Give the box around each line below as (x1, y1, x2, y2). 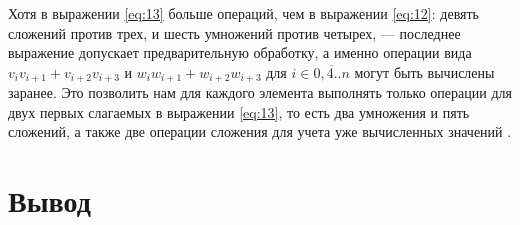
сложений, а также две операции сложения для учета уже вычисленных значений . (8, 121, 512, 142)
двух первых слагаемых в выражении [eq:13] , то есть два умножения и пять (8, 101, 470, 122)
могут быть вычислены (354, 61, 495, 82)
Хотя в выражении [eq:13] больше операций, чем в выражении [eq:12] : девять (8, 3, 479, 23)
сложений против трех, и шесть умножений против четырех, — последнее (8, 22, 461, 43)
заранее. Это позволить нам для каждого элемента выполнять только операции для (8, 82, 512, 103)
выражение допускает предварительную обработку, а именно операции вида (8, 42, 472, 63)
